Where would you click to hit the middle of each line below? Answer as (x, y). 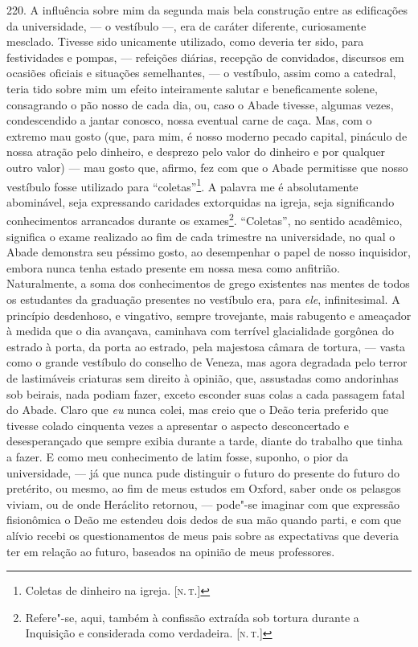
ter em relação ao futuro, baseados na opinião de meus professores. (171, 551)
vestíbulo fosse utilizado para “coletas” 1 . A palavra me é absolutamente (182, 185)
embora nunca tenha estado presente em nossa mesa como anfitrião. (174, 267)
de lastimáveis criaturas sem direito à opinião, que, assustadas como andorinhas (203, 377)
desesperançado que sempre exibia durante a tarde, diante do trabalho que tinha (205, 441)
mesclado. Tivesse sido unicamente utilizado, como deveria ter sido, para (185, 41)
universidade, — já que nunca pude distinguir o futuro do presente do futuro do (203, 472)
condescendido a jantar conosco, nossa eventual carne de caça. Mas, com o (189, 120)
